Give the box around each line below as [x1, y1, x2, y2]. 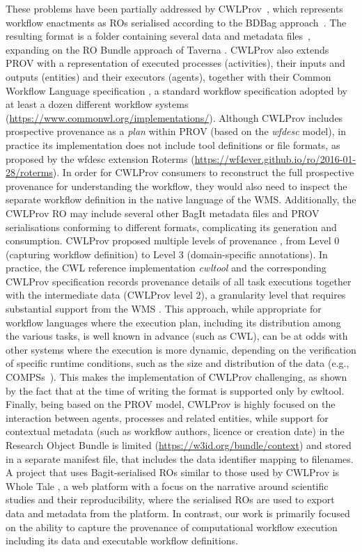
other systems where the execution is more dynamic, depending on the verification [6, 342, 356, 356]
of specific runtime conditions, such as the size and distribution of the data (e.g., [6, 356, 349, 370]
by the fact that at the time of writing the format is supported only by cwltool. [6, 383, 345, 397]
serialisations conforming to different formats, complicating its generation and [6, 219, 337, 234]
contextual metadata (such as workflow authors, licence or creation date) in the [6, 424, 345, 439]
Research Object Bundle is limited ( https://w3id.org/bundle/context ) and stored [6, 438, 352, 452]
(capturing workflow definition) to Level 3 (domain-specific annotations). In [6, 246, 328, 261]
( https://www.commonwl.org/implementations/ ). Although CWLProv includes [6, 110, 343, 125]
